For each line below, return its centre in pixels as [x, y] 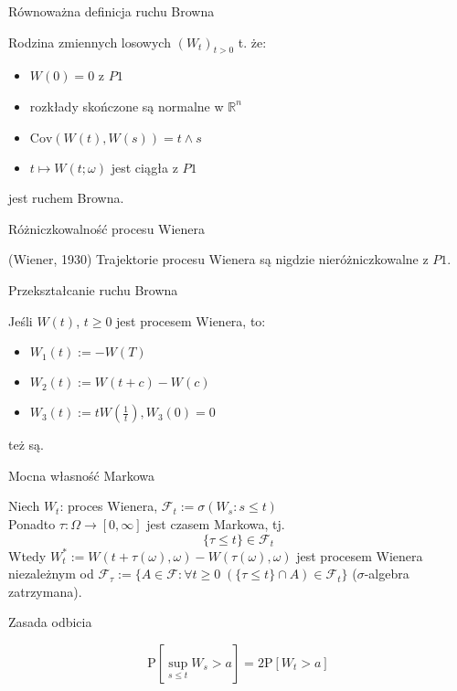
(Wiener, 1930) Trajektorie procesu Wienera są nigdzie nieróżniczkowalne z [218, 259]
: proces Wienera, [109, 506]
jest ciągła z [144, 167]
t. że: [252, 42]
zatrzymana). [45, 591]
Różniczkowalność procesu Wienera [107, 228]
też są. [26, 445]
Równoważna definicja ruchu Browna [112, 11]
